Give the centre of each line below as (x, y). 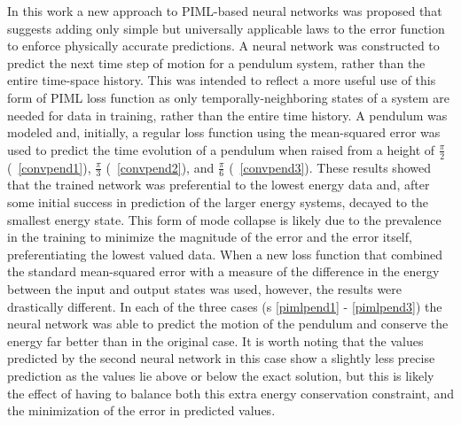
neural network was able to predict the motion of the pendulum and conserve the (228, 324)
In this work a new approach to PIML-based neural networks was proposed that (225, 11)
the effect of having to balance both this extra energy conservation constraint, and (230, 393)
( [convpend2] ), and (160, 167)
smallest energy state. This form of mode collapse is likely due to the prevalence (224, 219)
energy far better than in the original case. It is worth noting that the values (215, 340)
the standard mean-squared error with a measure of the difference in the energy (223, 271)
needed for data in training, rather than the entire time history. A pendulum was (227, 115)
